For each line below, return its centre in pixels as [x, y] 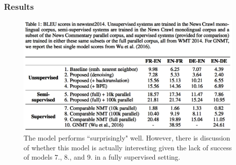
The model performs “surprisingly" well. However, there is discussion [127, 138]
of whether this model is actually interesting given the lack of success [128, 147]
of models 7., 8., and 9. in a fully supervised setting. [102, 157]
